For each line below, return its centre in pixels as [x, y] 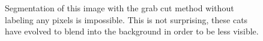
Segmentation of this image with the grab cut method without [119, 8]
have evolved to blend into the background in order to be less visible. [132, 31]
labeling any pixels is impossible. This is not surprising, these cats [126, 19]
